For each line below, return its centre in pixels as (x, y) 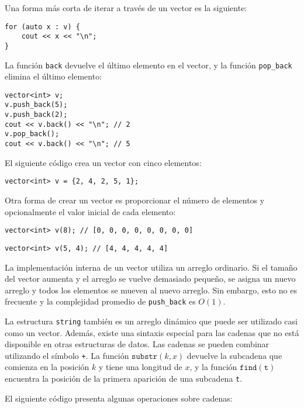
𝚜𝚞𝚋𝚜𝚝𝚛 (145, 356)
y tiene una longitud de (140, 367)
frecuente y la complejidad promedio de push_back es (100, 301)
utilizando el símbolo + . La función (67, 355)
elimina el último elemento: (53, 76)
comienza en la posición (47, 367)
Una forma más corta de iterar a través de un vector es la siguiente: (126, 8)
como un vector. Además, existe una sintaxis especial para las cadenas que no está (152, 332)
